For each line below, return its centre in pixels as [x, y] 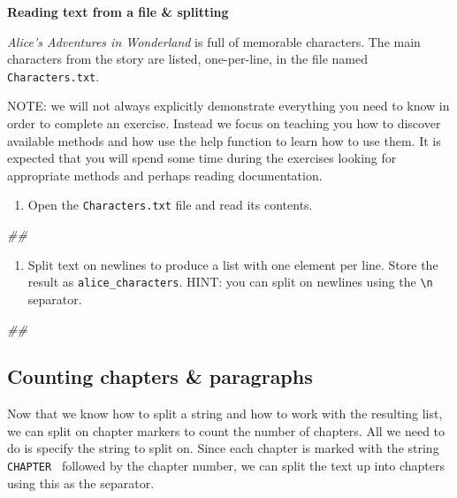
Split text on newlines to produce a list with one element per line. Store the [233, 264]
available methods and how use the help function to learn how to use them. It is [224, 140]
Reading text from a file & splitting [118, 11]
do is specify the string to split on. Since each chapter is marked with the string [223, 448]
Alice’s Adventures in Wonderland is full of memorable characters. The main [214, 41]
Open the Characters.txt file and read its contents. [170, 205]
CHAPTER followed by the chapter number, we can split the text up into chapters [226, 466]
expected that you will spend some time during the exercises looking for [202, 158]
